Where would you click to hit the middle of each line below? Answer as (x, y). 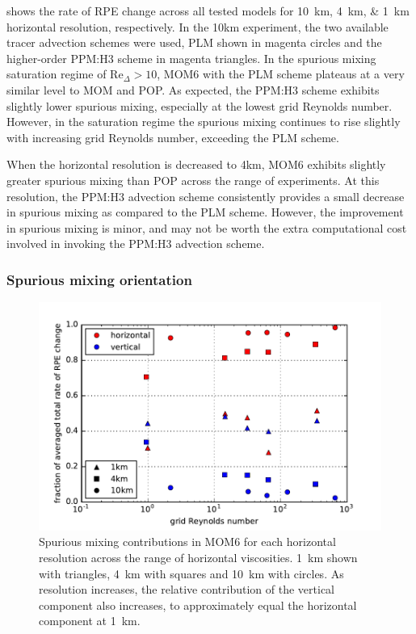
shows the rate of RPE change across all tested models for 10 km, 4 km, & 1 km (208, 10)
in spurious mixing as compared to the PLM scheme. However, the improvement (205, 212)
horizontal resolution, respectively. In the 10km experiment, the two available (197, 26)
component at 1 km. (90, 621)
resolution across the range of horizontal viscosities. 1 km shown (198, 557)
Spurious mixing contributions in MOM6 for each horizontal (187, 542)
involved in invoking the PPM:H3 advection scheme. (136, 244)
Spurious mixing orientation (99, 279)
